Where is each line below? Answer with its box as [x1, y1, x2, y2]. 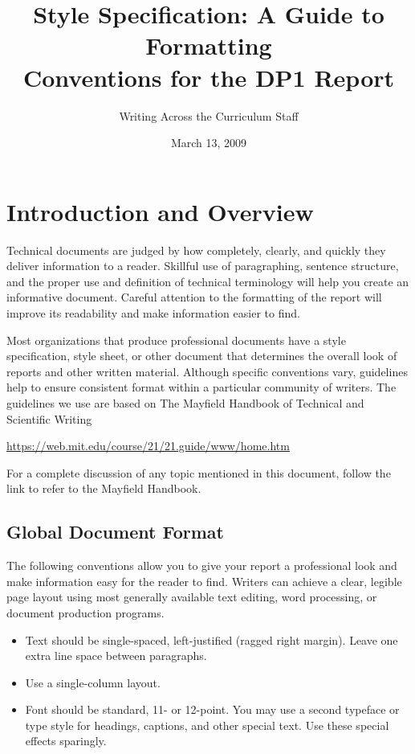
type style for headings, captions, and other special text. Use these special [25, 716, 389, 733]
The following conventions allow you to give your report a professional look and [6, 557, 397, 574]
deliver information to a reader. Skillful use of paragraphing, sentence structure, [6, 257, 399, 274]
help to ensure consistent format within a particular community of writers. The [6, 379, 397, 395]
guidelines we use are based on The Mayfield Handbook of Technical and [6, 394, 364, 411]
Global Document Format [6, 519, 224, 544]
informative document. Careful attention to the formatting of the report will [6, 289, 382, 305]
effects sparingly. [25, 732, 107, 749]
